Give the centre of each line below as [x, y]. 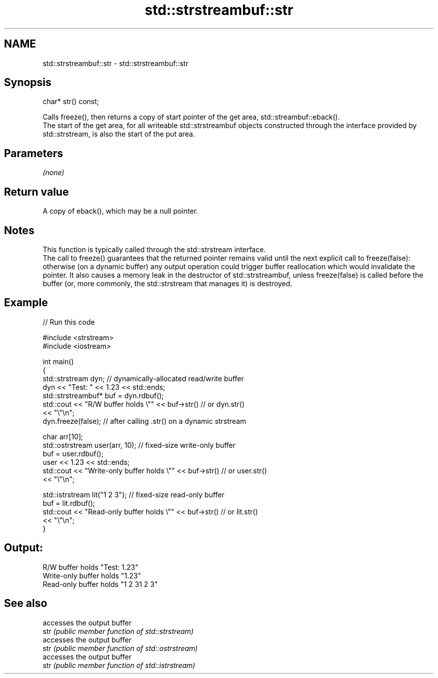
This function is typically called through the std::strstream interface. [154, 249]
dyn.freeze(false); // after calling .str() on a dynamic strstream [144, 421]
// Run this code [69, 322]
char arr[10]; [63, 436]
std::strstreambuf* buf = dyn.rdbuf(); [103, 395]
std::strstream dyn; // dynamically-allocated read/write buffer [143, 378]
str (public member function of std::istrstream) [119, 665]
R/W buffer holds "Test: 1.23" [90, 567]
